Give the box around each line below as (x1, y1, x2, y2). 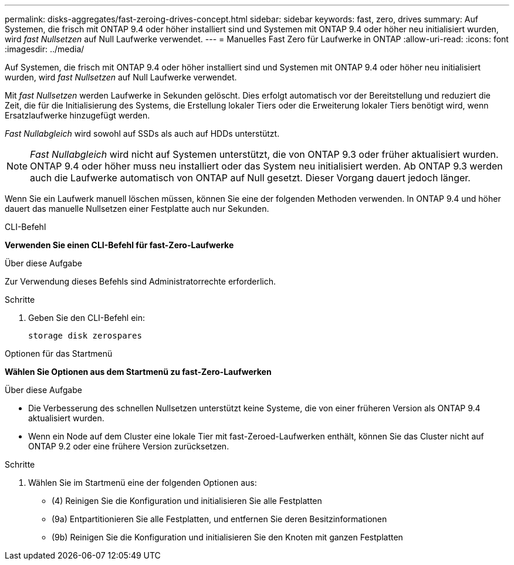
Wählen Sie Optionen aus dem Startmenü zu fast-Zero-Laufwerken (5, 367, 272, 377)
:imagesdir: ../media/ (5, 44, 84, 54)
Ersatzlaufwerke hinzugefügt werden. (5, 110, 150, 120)
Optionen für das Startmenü (5, 349, 113, 358)
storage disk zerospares (28, 331, 142, 340)
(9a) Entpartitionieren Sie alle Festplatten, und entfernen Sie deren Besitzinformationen (52, 514, 387, 524)
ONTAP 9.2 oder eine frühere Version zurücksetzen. (28, 441, 229, 451)
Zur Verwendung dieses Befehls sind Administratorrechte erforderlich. (5, 276, 276, 286)
